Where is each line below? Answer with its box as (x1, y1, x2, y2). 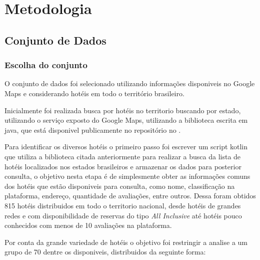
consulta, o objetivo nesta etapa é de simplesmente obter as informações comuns (4, 171, 250, 181)
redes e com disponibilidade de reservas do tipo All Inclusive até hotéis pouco (4, 210, 242, 220)
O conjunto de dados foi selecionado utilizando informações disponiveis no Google (4, 78, 255, 89)
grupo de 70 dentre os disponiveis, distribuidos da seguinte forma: (4, 246, 206, 257)
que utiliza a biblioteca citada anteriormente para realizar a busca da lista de (4, 151, 241, 161)
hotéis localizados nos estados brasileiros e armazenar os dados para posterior (4, 161, 241, 171)
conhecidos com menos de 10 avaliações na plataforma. (4, 220, 172, 230)
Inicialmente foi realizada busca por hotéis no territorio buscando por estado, (4, 105, 241, 115)
